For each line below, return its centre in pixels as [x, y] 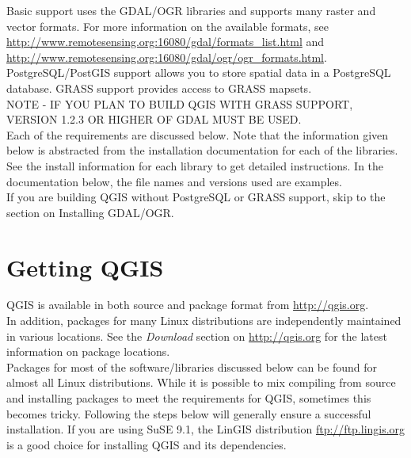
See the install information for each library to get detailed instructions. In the [195, 165]
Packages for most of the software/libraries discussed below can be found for [192, 366]
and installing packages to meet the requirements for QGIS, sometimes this [189, 398]
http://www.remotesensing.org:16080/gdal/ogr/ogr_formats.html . [167, 57]
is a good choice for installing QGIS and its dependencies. [147, 444]
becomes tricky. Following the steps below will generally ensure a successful [189, 413]
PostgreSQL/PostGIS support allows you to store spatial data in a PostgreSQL [199, 73]
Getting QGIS [85, 267]
